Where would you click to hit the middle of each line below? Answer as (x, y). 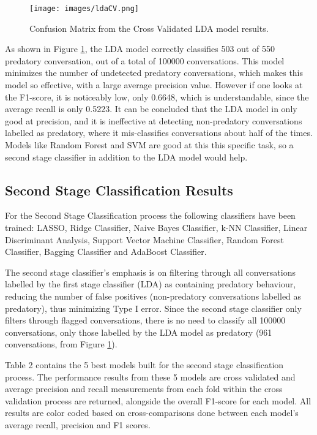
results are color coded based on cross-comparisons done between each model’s (152, 413)
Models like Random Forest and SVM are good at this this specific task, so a (149, 145)
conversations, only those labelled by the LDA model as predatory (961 (139, 332)
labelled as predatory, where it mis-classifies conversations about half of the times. (159, 133)
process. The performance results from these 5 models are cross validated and (150, 376)
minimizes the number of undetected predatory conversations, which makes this (154, 73)
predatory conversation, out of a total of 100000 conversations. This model (145, 60)
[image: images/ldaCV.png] (84, 9)
